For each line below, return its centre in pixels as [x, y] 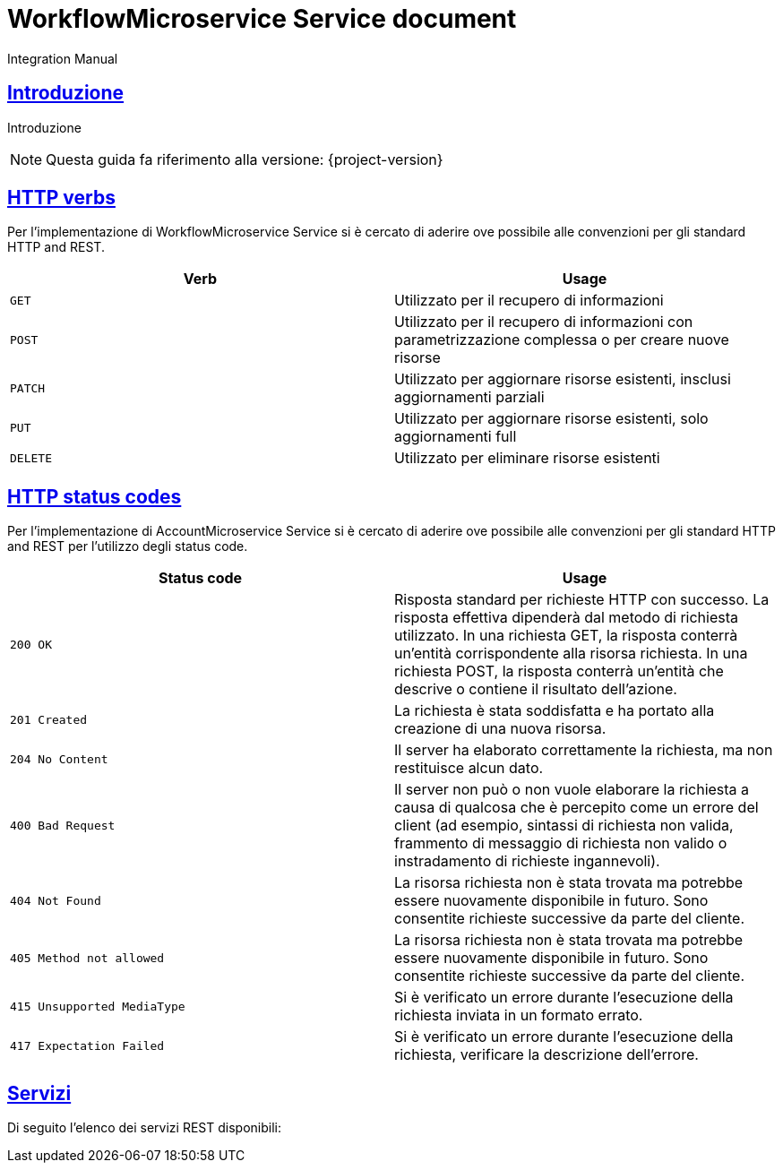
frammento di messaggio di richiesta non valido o [561, 843]
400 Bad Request [63, 825]
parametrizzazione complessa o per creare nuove [562, 340]
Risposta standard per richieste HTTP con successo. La [582, 600]
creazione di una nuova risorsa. [500, 729]
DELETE [31, 458]
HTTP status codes [95, 496]
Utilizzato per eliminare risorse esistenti [527, 458]
